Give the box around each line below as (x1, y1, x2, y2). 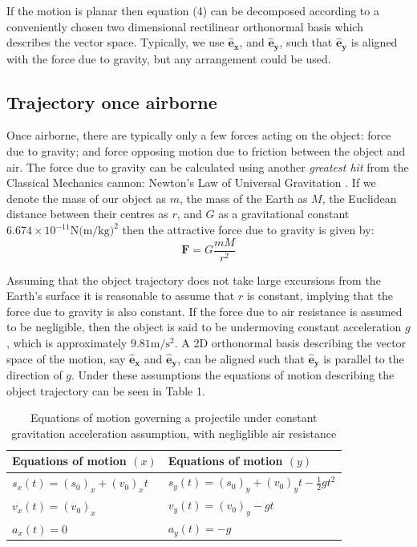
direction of (6, 367, 63, 383)
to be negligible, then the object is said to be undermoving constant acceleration (6, 318, 402, 335)
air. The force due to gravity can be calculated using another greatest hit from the (6, 158, 409, 175)
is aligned (350, 34, 398, 51)
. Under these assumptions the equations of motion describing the (71, 367, 395, 383)
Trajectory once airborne (6, 89, 217, 114)
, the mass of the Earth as (179, 189, 308, 206)
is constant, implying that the (246, 287, 394, 304)
